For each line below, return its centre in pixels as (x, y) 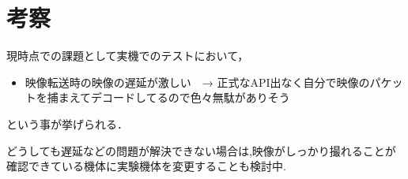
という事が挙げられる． (67, 123)
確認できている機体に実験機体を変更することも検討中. (146, 166)
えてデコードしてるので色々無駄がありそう (179, 97)
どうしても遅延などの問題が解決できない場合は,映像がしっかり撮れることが (201, 150)
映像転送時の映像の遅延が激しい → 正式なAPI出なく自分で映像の (197, 82)
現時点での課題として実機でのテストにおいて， (128, 56)
